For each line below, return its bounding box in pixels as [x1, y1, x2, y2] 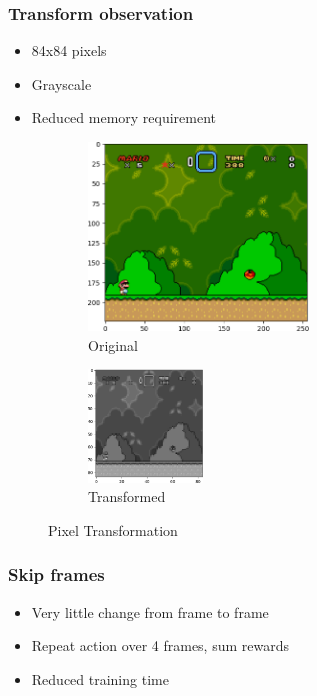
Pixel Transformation [48, 519, 178, 540]
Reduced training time [31, 668, 169, 689]
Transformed [88, 486, 166, 507]
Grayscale [31, 73, 92, 94]
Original [88, 334, 138, 355]
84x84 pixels [31, 40, 107, 61]
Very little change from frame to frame [31, 601, 269, 622]
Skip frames [8, 562, 105, 587]
